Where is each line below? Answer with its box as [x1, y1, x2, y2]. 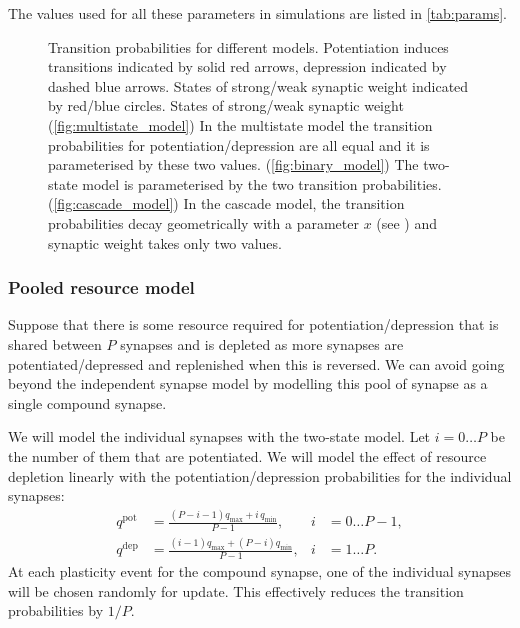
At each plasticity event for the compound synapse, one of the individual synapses [8, 561, 511, 582]
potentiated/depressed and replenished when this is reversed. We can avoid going [8, 353, 505, 374]
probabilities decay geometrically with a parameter [48, 212, 359, 233]
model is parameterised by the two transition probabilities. [82, 173, 442, 194]
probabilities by [8, 600, 104, 621]
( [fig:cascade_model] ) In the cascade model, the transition [48, 193, 405, 214]
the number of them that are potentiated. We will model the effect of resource [8, 445, 487, 466]
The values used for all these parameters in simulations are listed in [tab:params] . [8, 3, 507, 23]
